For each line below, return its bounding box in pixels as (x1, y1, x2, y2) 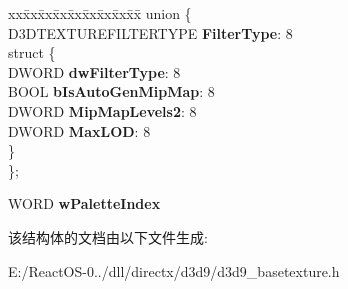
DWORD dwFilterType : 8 (8, 61, 181, 82)
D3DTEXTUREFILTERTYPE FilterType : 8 (8, 22, 293, 43)
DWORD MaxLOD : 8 (8, 120, 151, 141)
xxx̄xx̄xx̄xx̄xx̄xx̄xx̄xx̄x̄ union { (8, 3, 192, 23)
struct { (8, 42, 56, 63)
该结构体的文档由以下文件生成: (8, 226, 208, 247)
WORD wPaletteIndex (8, 193, 161, 214)
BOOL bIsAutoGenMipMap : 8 (8, 81, 215, 102)
